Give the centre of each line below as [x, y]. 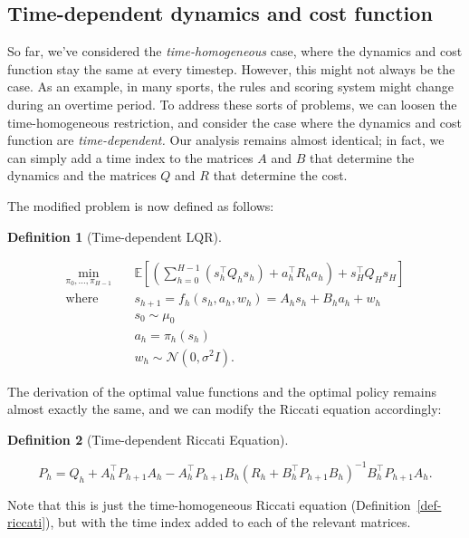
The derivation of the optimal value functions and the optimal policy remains [222, 391]
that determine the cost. [280, 175]
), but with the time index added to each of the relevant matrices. [228, 522]
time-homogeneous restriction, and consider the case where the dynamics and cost [234, 122]
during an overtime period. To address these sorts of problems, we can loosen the [232, 104]
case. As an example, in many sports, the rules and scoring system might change [231, 86]
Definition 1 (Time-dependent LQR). [115, 236]
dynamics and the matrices [82, 175]
